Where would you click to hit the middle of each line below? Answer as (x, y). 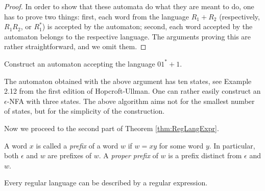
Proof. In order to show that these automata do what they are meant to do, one (129, 6)
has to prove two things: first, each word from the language (97, 16)
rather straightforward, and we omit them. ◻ (75, 46)
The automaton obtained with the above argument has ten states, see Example (128, 81)
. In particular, (232, 145)
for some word (181, 145)
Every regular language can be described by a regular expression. (106, 183)
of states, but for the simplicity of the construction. (85, 111)
